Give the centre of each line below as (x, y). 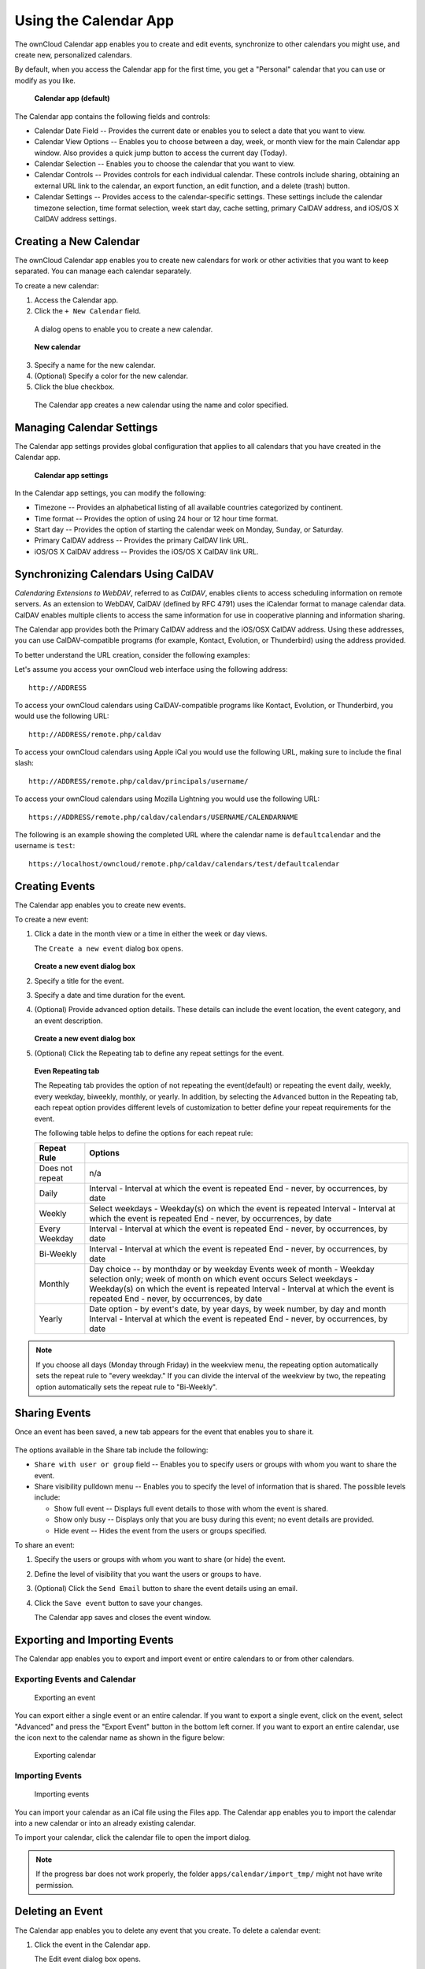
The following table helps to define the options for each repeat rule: (144, 1133)
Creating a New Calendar (78, 241)
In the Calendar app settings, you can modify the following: (110, 493)
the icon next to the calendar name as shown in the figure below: (120, 1737)
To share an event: (44, 1544)
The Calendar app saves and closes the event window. (123, 1617)
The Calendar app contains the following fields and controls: (112, 116)
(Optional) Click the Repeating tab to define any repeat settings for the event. (159, 1053)
